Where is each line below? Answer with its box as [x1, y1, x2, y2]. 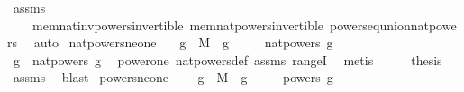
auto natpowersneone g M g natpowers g [33, 33, 333, 52]
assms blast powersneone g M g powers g [13, 68, 333, 87]
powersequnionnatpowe [330, 15, 457, 34]
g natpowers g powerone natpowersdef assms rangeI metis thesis [13, 50, 442, 69]
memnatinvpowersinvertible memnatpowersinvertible [32, 15, 324, 34]
